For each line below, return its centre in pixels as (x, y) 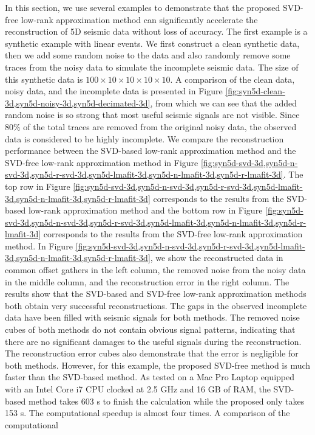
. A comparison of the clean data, (232, 79)
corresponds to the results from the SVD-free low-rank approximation (173, 234)
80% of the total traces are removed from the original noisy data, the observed (151, 126)
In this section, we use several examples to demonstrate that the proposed (143, 7)
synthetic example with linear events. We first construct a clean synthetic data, (152, 43)
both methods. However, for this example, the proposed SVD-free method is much (158, 365)
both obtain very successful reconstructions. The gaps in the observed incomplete (156, 305)
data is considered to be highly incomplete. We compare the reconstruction (144, 138)
